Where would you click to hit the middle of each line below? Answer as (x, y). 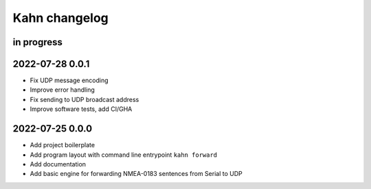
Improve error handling (63, 90)
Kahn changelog (61, 18)
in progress (38, 42)
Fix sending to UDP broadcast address (85, 99)
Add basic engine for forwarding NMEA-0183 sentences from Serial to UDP (136, 174)
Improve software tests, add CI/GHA (81, 109)
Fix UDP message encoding (69, 80)
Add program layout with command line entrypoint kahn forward (124, 155)
